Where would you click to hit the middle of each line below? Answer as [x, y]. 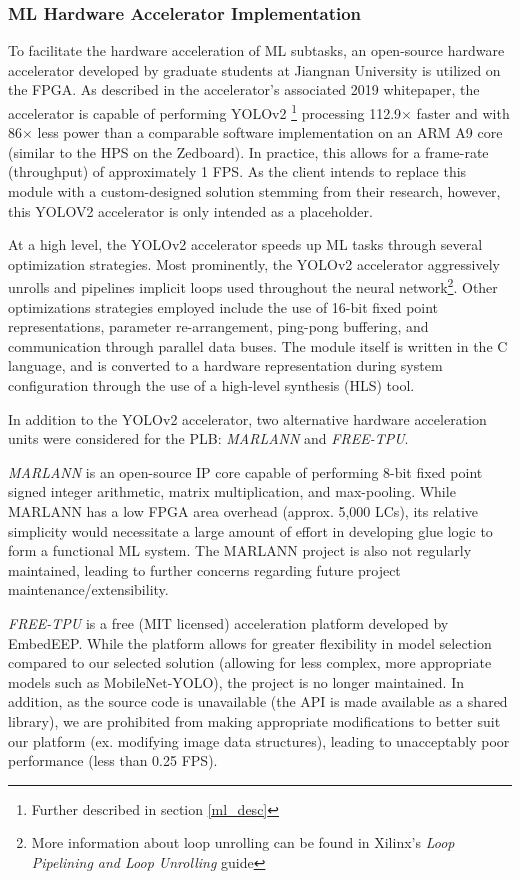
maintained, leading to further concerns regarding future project [204, 569]
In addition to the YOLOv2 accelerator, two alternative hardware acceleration [247, 418]
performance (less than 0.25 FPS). [113, 760]
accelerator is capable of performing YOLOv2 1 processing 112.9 [205, 111]
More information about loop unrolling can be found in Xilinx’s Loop [243, 842]
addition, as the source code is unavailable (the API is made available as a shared [258, 701]
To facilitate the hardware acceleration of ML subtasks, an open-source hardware [256, 50]
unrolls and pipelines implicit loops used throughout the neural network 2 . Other [253, 286]
